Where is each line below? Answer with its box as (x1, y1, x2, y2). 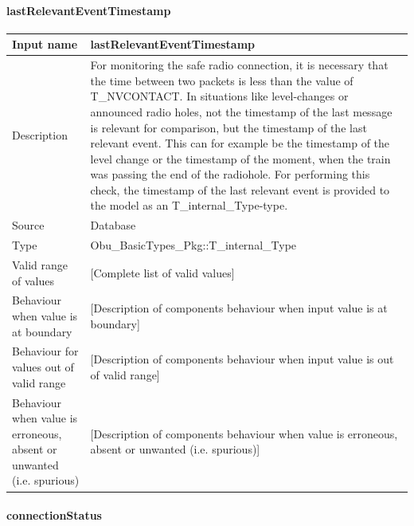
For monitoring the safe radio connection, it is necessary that (90, 57, 389, 73)
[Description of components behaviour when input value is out (90, 351, 394, 367)
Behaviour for (12, 343, 79, 359)
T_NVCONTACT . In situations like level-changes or (90, 88, 349, 104)
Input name (12, 36, 78, 53)
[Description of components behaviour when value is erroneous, (90, 425, 398, 442)
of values (12, 272, 54, 289)
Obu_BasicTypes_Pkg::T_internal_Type (90, 237, 297, 253)
